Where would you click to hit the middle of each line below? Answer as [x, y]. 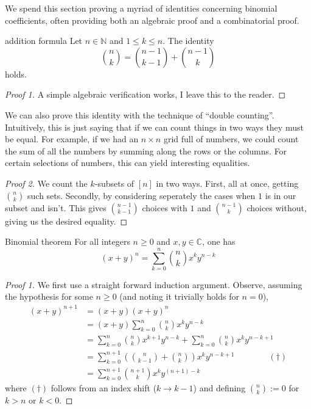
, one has [219, 241]
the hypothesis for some [49, 296]
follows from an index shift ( [104, 388]
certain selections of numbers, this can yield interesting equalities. [128, 163]
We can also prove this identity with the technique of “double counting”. [140, 114]
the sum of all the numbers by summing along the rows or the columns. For [146, 150]
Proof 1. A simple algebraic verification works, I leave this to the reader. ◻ [145, 94]
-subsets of [114, 183]
